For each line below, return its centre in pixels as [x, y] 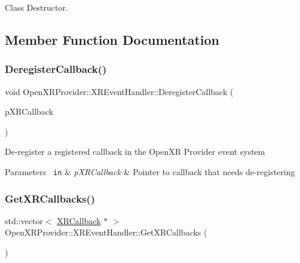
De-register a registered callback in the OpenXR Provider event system [135, 152]
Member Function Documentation [112, 39]
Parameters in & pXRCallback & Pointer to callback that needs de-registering [150, 171]
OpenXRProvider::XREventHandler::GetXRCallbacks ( [106, 232]
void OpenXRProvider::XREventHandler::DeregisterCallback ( [119, 91]
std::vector [24, 220]
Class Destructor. [36, 7]
